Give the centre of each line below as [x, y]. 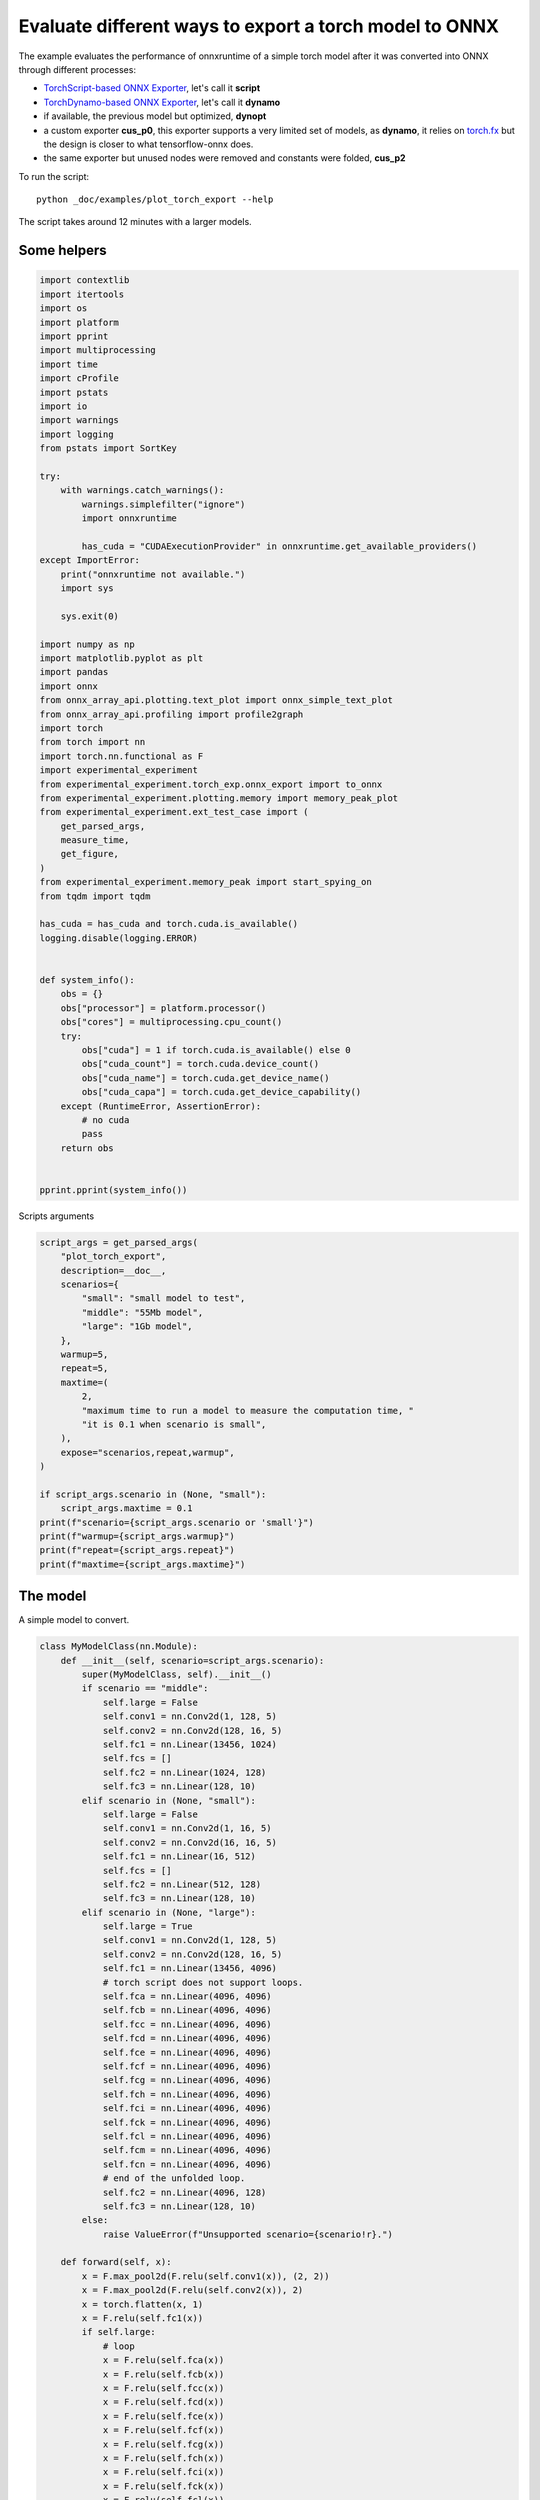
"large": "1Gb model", [137, 1326]
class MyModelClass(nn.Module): [119, 1646]
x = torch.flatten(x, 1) [142, 2304]
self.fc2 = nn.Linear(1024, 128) [184, 1772]
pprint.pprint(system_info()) [113, 1189]
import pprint [74, 336]
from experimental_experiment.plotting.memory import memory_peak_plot [219, 798]
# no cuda [105, 1119]
